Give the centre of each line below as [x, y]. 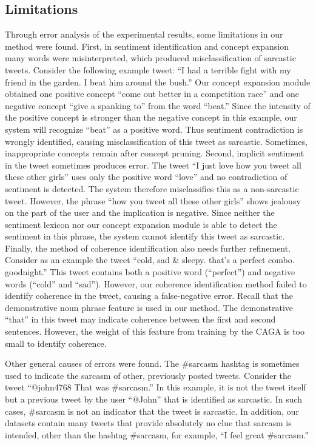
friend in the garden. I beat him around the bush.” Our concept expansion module [158, 82]
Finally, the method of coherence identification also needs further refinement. [148, 248]
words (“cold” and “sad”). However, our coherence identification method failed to [156, 283]
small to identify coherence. [56, 343]
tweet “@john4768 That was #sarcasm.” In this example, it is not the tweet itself [156, 387]
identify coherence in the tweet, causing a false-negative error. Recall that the [149, 296]
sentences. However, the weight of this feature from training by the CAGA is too [155, 331]
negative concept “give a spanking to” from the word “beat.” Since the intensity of [158, 105]
